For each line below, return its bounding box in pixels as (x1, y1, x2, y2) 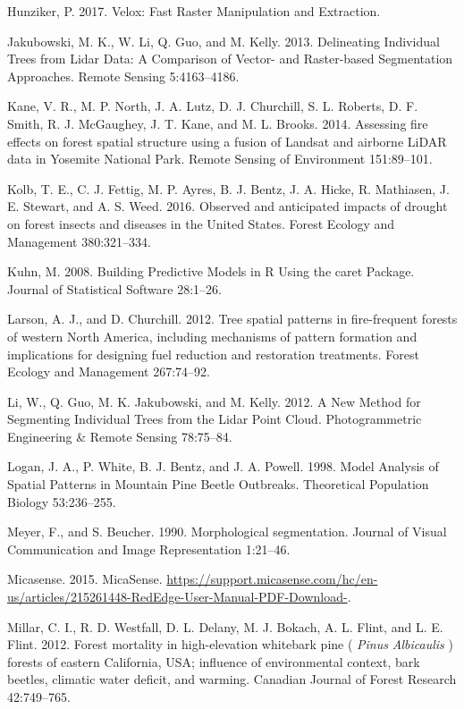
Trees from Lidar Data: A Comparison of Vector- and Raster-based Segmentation (7, 49, 453, 68)
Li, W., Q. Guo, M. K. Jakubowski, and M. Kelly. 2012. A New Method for (7, 392, 421, 410)
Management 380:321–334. (7, 232, 151, 250)
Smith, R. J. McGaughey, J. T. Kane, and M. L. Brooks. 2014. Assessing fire (7, 114, 428, 132)
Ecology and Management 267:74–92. (7, 362, 210, 381)
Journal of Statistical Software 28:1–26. (7, 279, 222, 298)
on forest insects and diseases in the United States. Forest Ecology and (7, 214, 395, 232)
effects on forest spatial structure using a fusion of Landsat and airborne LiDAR (7, 131, 447, 150)
